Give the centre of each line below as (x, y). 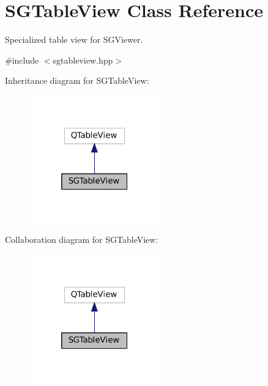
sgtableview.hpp (83, 60)
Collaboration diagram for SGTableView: (82, 239)
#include (22, 60)
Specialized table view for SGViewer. (74, 39)
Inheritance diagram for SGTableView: (77, 80)
